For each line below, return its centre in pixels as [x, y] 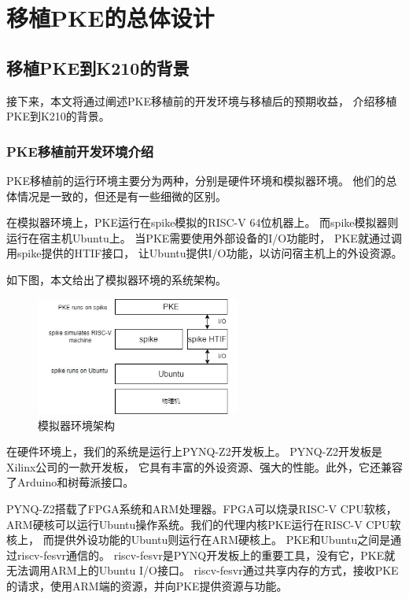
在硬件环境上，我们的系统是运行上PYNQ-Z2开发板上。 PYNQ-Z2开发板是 [194, 451]
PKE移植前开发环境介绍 [80, 151]
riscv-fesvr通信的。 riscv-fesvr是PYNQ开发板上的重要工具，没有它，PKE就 [206, 555]
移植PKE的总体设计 [111, 18]
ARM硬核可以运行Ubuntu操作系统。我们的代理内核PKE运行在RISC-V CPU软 [204, 524]
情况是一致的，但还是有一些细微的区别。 [122, 196]
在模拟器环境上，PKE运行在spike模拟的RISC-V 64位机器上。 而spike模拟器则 [203, 222]
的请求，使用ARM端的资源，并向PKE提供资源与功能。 [147, 586]
